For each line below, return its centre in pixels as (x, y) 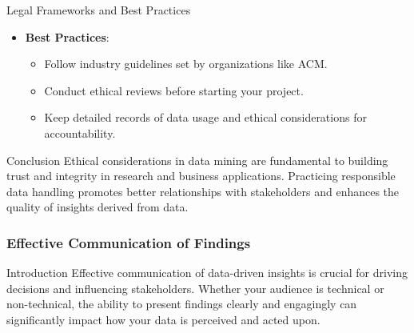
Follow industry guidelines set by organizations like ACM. (186, 64)
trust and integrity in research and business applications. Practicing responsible (201, 176)
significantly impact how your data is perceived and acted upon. (163, 319)
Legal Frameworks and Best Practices (99, 10)
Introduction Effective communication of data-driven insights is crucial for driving (207, 273)
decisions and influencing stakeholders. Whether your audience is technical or (195, 288)
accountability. (80, 132)
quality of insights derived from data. (98, 207)
